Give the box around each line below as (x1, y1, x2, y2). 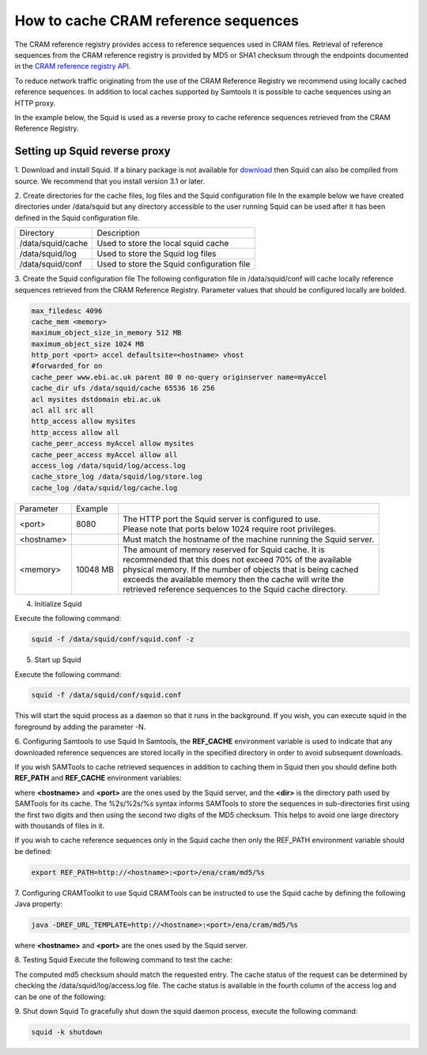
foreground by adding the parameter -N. (14, 722, 146, 732)
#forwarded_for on (31, 361, 103, 371)
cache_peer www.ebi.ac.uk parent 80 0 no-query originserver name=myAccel (31, 372, 328, 381)
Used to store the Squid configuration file (96, 259, 251, 270)
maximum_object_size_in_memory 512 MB (31, 328, 182, 338)
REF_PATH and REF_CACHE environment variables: (14, 773, 182, 783)
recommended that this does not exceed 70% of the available (123, 554, 352, 565)
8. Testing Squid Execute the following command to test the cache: (14, 955, 233, 965)
